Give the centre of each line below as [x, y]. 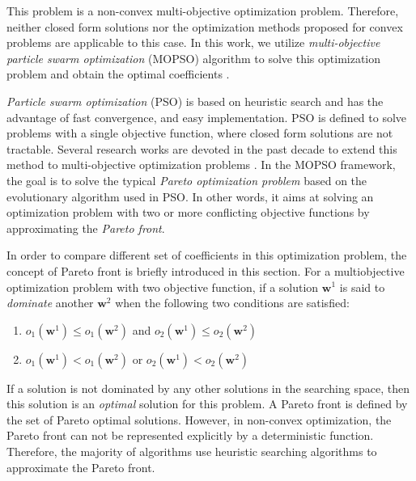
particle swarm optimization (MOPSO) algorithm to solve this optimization [194, 58]
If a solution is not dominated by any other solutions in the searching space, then [208, 388]
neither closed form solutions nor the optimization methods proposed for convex [205, 26]
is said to [362, 287]
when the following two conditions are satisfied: [232, 303]
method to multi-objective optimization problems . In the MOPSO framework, [201, 165]
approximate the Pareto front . [81, 467]
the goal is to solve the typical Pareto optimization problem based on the [187, 180]
